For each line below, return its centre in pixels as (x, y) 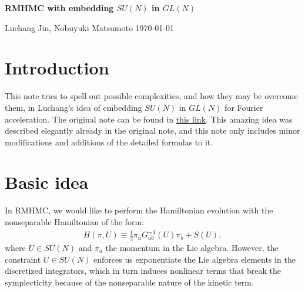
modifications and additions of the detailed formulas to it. (109, 142)
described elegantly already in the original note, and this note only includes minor (152, 130)
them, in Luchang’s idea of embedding (73, 107)
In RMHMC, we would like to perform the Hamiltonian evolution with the (139, 210)
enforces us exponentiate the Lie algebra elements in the (195, 259)
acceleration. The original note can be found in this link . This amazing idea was (149, 119)
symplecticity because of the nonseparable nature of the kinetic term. (129, 282)
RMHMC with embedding (59, 8)
